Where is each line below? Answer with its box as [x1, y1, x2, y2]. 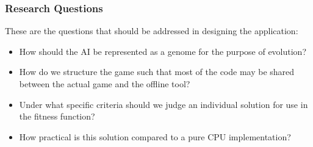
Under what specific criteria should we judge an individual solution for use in [19, 98, 308, 110]
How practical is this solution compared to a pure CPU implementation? [19, 130, 291, 143]
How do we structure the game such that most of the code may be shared [19, 65, 295, 78]
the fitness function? [19, 110, 95, 123]
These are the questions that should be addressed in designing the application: [5, 24, 298, 37]
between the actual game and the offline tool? [19, 77, 190, 90]
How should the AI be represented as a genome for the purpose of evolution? [19, 45, 307, 57]
